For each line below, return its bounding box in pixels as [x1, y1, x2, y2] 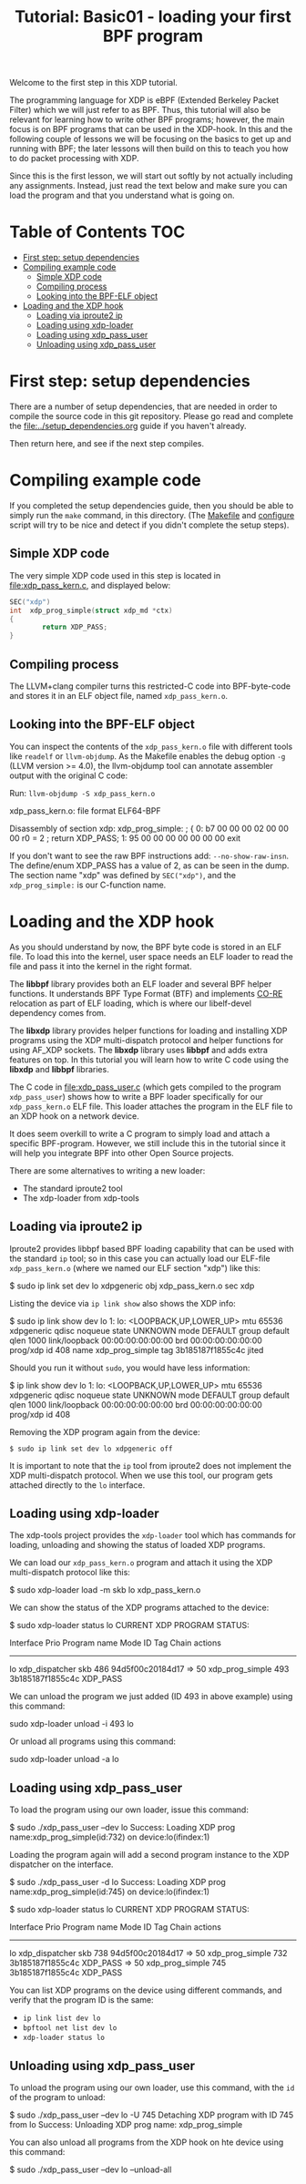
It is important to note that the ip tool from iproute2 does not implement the [9, 1460, 291, 1471]
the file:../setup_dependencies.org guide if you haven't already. [9, 421, 247, 432]
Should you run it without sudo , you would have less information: [9, 1362, 250, 1373]
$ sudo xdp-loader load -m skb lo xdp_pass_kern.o [9, 1584, 201, 1595]
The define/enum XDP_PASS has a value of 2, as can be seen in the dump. [9, 859, 290, 871]
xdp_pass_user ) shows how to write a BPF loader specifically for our [9, 1091, 263, 1102]
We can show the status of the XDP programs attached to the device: [9, 1602, 270, 1614]
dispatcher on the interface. [9, 1859, 114, 1870]
